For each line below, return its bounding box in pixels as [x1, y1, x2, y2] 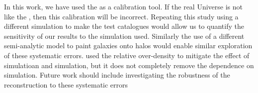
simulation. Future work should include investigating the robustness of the [4, 70, 230, 80]
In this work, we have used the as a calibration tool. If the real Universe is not [4, 1, 243, 11]
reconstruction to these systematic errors [4, 79, 128, 90]
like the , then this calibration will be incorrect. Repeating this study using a [4, 11, 239, 21]
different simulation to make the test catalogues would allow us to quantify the [4, 21, 244, 31]
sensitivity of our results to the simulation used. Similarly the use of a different [4, 30, 245, 41]
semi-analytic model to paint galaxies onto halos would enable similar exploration [4, 40, 253, 51]
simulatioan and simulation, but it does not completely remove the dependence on [4, 60, 254, 70]
